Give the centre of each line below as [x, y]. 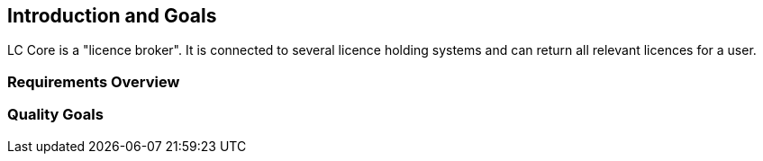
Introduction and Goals [112, 16]
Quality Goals [55, 115]
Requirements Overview [94, 81]
